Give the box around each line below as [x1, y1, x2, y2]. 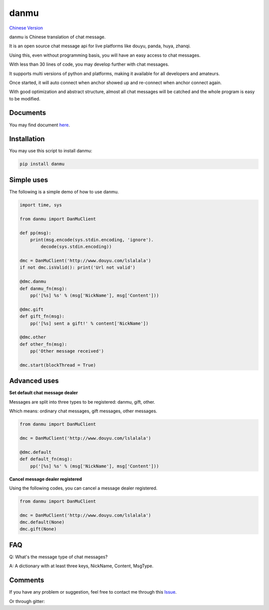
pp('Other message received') [30, 348, 104, 354]
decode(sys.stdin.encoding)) [40, 244, 112, 250]
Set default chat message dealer [9, 390, 78, 396]
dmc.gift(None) [19, 526, 57, 532]
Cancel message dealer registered [9, 476, 82, 482]
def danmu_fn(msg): [19, 286, 67, 291]
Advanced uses [9, 377, 59, 385]
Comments [9, 576, 44, 585]
